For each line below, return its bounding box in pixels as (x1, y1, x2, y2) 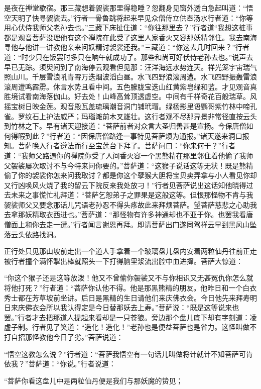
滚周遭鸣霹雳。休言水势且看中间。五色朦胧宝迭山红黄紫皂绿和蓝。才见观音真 (4, 81, 257, 91)
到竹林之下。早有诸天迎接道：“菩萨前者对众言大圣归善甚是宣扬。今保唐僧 (4, 121, 246, 131)
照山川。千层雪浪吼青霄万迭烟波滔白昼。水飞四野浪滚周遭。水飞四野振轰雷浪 (4, 71, 257, 82)
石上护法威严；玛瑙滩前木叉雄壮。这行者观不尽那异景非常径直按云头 (32, 111, 257, 121)
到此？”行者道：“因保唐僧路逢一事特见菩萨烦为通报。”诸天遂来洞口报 (25, 130, 249, 141)
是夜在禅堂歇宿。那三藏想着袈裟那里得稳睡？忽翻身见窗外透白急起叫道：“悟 (4, 3, 253, 13)
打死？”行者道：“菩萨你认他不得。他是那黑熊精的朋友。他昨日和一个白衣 (18, 282, 257, 293)
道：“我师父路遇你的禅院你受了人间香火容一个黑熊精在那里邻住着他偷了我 (4, 150, 246, 160)
